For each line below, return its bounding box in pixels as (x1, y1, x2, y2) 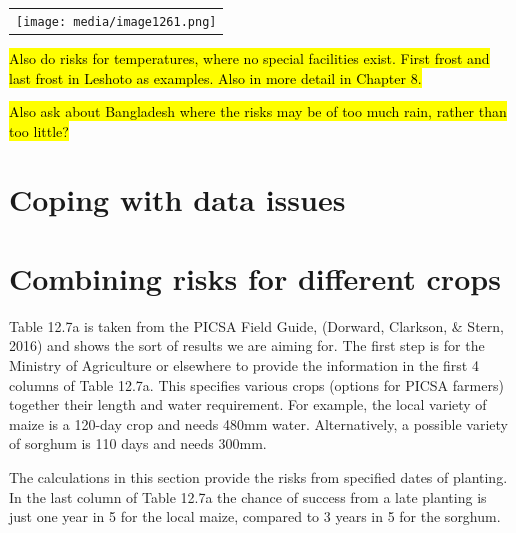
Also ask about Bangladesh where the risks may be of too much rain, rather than (9, 101, 507, 122)
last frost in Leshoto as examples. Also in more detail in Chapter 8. (9, 67, 422, 88)
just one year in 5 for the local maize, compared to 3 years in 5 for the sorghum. (9, 506, 501, 527)
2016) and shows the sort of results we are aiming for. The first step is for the (9, 335, 485, 356)
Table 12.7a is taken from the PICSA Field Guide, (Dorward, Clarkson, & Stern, (9, 315, 504, 336)
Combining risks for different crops (9, 257, 501, 298)
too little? (9, 120, 69, 141)
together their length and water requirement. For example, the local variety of (9, 394, 487, 415)
